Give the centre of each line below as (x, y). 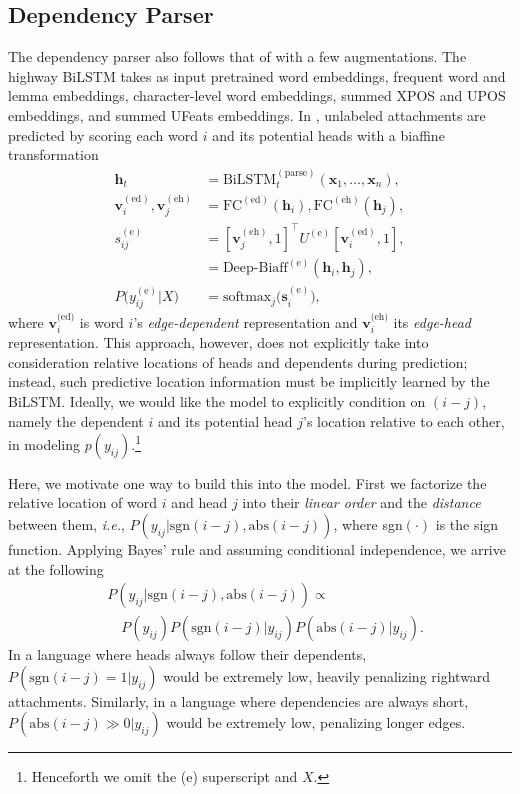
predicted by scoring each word (103, 134)
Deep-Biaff (255, 268)
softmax (247, 297)
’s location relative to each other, (404, 420)
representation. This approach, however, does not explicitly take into (218, 342)
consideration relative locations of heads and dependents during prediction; (238, 361)
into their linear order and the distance (361, 502)
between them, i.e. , (66, 523)
